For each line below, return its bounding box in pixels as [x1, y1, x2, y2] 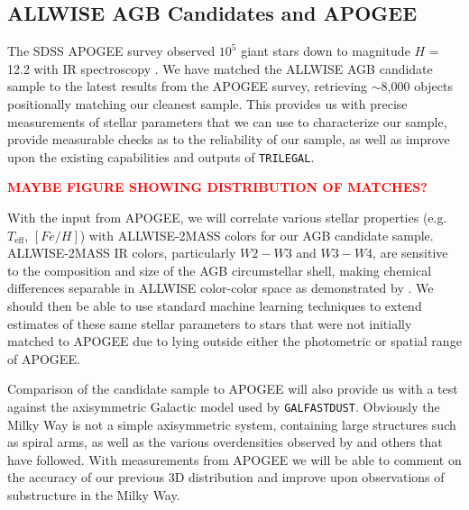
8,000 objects [381, 77, 454, 96]
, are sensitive [372, 243, 448, 262]
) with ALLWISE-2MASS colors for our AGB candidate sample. [79, 225, 434, 244]
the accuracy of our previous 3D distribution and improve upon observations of [7, 468, 445, 487]
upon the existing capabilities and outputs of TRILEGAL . [7, 147, 315, 166]
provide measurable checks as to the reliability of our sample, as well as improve [7, 130, 450, 149]
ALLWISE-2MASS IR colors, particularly [7, 243, 236, 262]
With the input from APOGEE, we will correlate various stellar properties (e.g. [7, 208, 447, 227]
